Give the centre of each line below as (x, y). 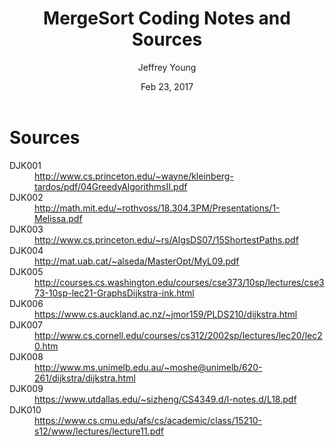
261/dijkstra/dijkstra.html (85, 378)
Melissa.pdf (58, 218)
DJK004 (26, 250)
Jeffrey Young (167, 67)
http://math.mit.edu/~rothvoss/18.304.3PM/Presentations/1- (157, 208)
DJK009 (26, 388)
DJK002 (26, 197)
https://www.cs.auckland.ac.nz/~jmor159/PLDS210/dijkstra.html (166, 314)
